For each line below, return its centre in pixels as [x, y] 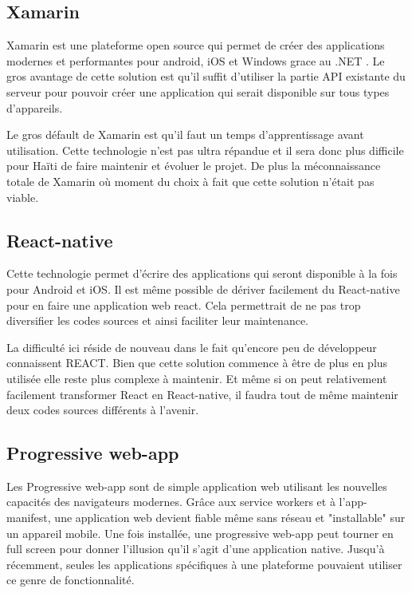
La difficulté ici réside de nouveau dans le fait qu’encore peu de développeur [192, 347]
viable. [23, 197]
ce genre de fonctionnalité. [71, 580]
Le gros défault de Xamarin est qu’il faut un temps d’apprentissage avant [185, 134]
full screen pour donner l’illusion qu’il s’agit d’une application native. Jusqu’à [196, 549]
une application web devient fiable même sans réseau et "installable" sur [230, 518]
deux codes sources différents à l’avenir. [103, 410]
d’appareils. [35, 107]
